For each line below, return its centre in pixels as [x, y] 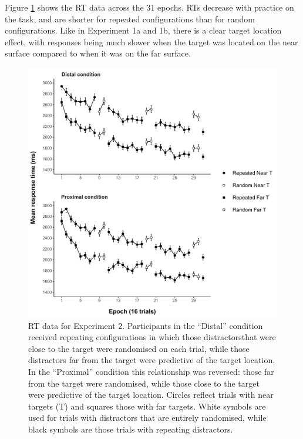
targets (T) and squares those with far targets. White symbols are [147, 406]
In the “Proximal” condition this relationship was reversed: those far [151, 371]
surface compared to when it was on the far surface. [98, 53]
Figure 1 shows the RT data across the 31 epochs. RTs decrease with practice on [149, 7]
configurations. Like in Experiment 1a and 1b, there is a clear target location [143, 30]
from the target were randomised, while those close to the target [144, 383]
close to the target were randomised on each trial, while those [139, 348]
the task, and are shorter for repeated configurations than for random [130, 19]
